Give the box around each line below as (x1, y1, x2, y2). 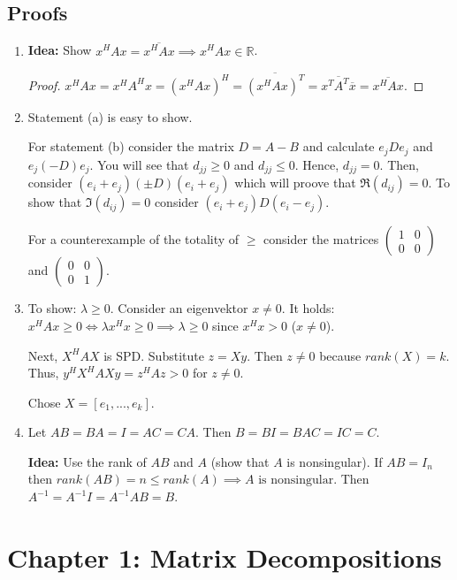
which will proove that (234, 173, 356, 192)
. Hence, (294, 155, 339, 173)
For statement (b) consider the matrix (27, 137, 234, 156)
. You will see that (89, 155, 189, 173)
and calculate (302, 137, 375, 156)
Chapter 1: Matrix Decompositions (7, 538, 442, 575)
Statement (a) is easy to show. (27, 107, 193, 126)
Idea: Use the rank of (27, 452, 147, 470)
